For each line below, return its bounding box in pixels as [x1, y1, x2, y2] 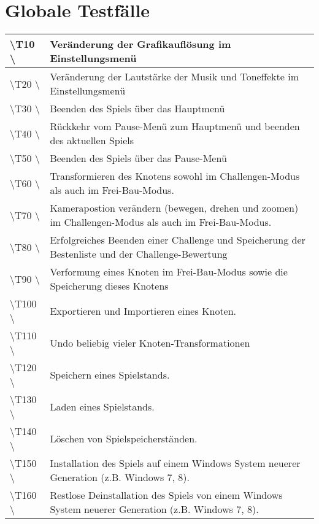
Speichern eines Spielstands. [50, 367, 170, 382]
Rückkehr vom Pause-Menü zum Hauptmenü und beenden [50, 119, 300, 134]
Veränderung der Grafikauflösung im [50, 37, 231, 52]
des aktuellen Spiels [50, 133, 134, 148]
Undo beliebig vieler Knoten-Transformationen [50, 335, 250, 350]
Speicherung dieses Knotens [50, 279, 169, 293]
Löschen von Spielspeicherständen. [50, 431, 198, 445]
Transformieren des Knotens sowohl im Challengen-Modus [50, 169, 300, 183]
